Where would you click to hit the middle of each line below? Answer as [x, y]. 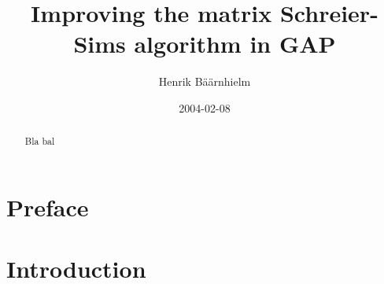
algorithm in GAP [235, 44]
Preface [48, 207]
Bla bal [40, 141]
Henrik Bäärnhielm [205, 81]
